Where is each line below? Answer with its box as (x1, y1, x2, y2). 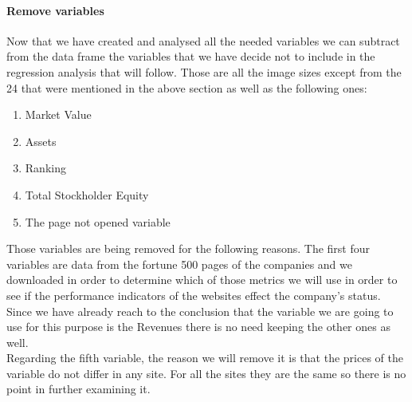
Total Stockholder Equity (25, 186, 149, 203)
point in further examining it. (6, 380, 151, 397)
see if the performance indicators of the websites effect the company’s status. (6, 286, 381, 303)
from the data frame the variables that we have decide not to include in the (6, 48, 375, 65)
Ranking (25, 160, 66, 176)
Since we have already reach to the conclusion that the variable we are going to (6, 302, 394, 319)
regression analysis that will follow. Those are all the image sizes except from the (6, 63, 402, 80)
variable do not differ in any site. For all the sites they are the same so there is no (6, 365, 406, 381)
